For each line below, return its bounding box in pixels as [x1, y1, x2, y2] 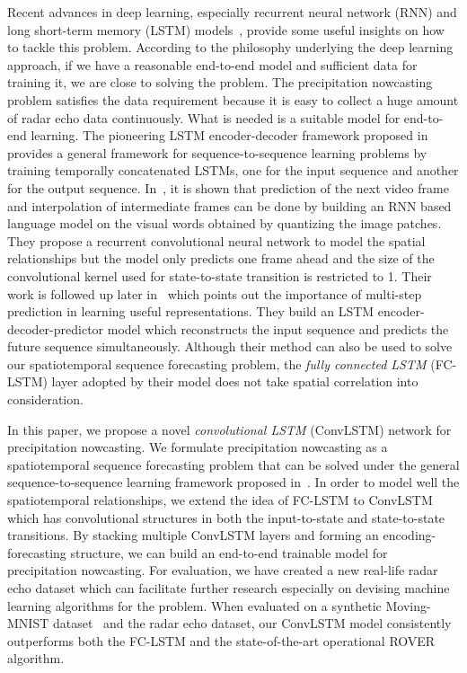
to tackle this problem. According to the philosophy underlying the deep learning [7, 38, 454, 57]
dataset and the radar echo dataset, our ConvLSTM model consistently [52, 614, 452, 633]
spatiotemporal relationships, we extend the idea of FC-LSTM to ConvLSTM [7, 491, 433, 509]
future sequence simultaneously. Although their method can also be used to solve [7, 337, 453, 356]
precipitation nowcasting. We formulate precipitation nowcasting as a [7, 438, 388, 456]
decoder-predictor [7, 319, 104, 338]
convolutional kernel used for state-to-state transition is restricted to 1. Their [7, 266, 432, 285]
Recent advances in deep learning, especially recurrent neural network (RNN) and [7, 3, 457, 21]
